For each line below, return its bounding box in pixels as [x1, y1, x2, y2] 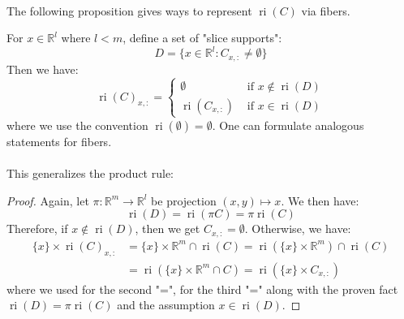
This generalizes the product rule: [6, 165, 174, 182]
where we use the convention [6, 116, 148, 133]
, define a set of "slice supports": [122, 29, 282, 46]
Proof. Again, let [6, 192, 89, 209]
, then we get [135, 220, 200, 237]
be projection [151, 192, 217, 209]
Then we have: [6, 60, 79, 77]
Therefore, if [6, 220, 68, 237]
